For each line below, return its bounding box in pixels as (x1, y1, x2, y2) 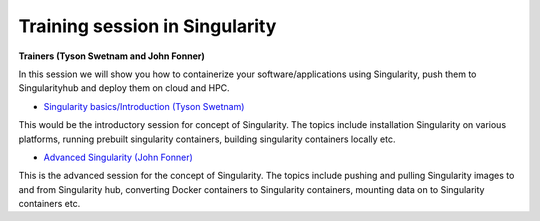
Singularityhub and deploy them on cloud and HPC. (18, 82, 230, 94)
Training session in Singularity (18, 15, 277, 37)
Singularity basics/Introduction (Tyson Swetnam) (43, 100, 245, 112)
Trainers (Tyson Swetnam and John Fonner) (18, 50, 205, 62)
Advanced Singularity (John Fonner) (43, 151, 194, 163)
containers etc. (18, 198, 81, 210)
